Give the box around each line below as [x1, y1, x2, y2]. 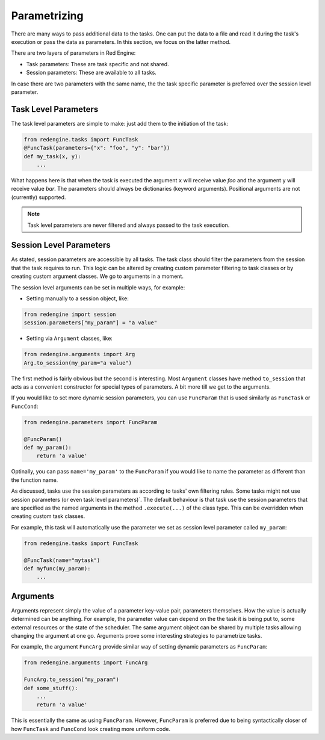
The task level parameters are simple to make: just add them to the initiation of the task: [11, 120, 229, 127]
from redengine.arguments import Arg [23, 351, 135, 358]
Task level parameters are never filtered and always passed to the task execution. [27, 221, 230, 229]
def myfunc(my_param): [23, 565, 91, 572]
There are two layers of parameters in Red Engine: [11, 49, 136, 57]
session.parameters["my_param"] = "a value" [23, 319, 158, 326]
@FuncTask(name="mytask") [23, 557, 101, 564]
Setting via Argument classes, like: [26, 335, 113, 342]
